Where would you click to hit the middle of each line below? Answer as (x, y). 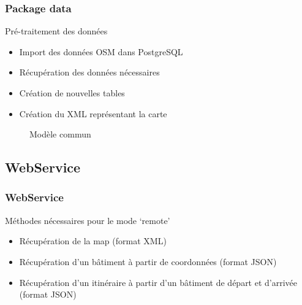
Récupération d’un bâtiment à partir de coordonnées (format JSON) (148, 261)
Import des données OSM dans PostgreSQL (101, 51)
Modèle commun (60, 134)
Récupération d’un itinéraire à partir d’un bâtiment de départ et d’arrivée (158, 282)
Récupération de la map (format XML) (93, 241)
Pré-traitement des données (56, 31)
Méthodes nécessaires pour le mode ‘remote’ (88, 220)
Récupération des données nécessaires (89, 72)
